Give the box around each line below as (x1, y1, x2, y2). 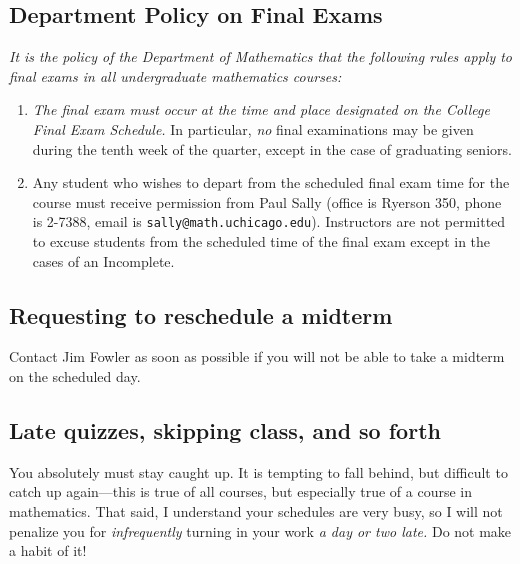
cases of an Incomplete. (32, 250, 175, 271)
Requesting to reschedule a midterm (9, 299, 393, 330)
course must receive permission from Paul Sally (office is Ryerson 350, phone (32, 191, 502, 212)
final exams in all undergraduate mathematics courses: (9, 65, 342, 86)
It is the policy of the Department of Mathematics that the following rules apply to (9, 46, 513, 67)
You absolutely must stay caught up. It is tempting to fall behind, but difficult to (9, 461, 508, 482)
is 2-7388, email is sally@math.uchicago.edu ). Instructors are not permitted (32, 211, 506, 232)
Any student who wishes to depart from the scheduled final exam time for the (32, 172, 510, 193)
